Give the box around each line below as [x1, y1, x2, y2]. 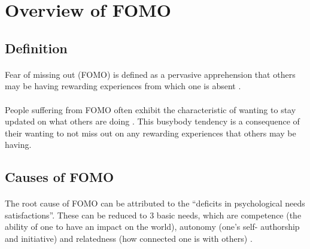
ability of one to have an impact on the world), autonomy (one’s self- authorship [5, 220, 300, 233]
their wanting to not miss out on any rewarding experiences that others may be [5, 126, 296, 139]
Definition [5, 38, 68, 57]
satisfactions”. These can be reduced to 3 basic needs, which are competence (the [5, 208, 302, 221]
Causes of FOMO [5, 168, 114, 186]
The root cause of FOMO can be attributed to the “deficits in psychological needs [5, 197, 305, 209]
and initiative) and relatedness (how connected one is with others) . [5, 232, 253, 245]
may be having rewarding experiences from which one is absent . [5, 80, 241, 92]
